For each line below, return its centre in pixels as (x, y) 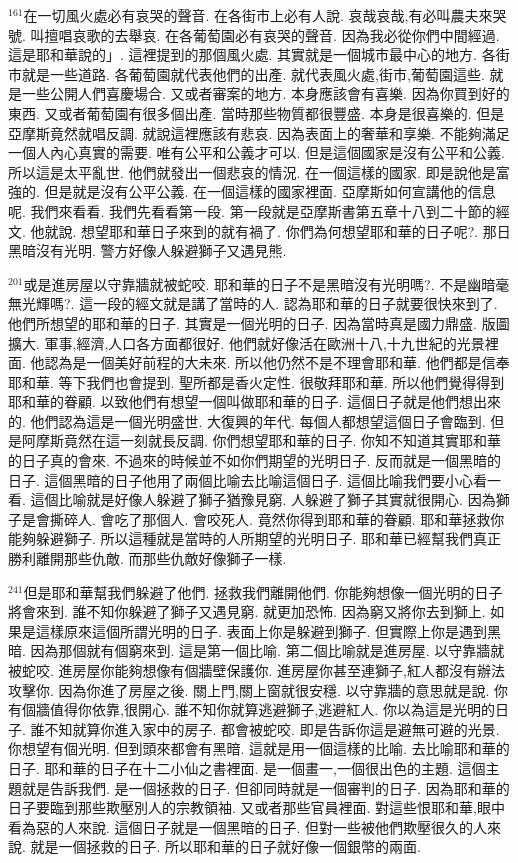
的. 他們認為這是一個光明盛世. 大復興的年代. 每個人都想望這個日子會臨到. (247, 420)
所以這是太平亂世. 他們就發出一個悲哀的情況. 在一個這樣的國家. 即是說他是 (252, 171)
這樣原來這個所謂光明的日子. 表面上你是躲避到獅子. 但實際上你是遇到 (261, 630)
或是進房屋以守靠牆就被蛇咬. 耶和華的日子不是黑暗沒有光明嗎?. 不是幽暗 (259, 283)
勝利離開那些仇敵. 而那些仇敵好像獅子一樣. (147, 558)
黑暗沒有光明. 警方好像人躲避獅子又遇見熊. (147, 250)
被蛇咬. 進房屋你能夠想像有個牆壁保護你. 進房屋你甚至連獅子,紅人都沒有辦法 (256, 670)
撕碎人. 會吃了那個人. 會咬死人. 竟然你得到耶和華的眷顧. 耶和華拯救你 (277, 518)
